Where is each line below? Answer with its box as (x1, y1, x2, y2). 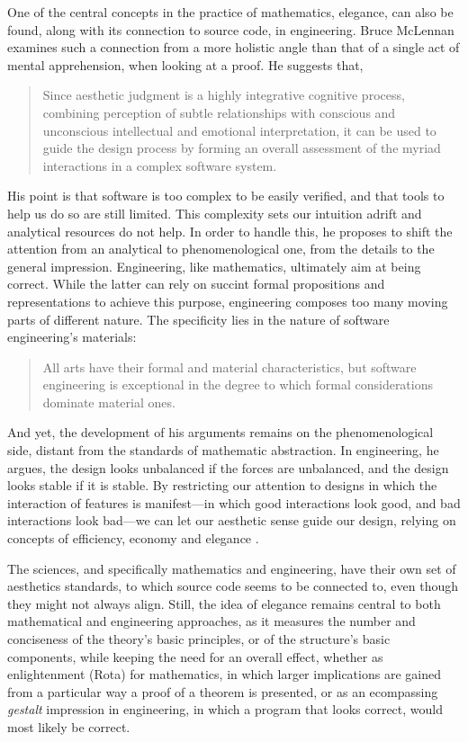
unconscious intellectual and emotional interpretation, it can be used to (42, 121, 436, 139)
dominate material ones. (42, 392, 175, 411)
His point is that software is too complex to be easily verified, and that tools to (7, 186, 445, 205)
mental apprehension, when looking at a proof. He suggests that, (7, 55, 364, 74)
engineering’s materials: (7, 327, 137, 346)
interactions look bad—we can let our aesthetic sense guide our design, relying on (7, 511, 456, 530)
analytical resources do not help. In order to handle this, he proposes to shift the (7, 221, 453, 240)
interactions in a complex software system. (42, 156, 277, 174)
